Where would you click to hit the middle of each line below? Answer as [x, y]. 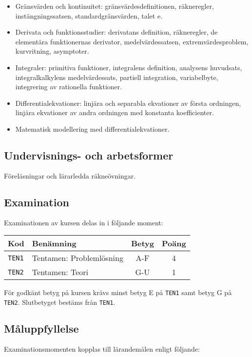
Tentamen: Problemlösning [78, 258]
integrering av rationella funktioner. [69, 87]
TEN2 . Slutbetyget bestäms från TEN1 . [60, 302]
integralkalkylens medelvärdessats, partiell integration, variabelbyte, [117, 77]
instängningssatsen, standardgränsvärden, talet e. [89, 15]
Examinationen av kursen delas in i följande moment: [84, 222]
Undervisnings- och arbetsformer [89, 155]
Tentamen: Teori [60, 272]
